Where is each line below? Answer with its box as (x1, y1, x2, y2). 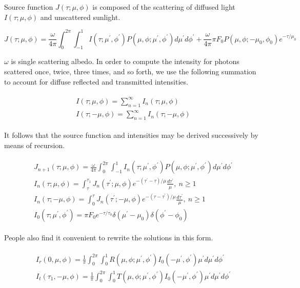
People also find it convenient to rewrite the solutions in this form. (4, 232, 213, 242)
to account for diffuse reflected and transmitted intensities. (4, 76, 188, 87)
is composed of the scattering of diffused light (92, 2, 235, 12)
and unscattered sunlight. (40, 11, 121, 22)
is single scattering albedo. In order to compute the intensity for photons (11, 56, 239, 67)
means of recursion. (4, 139, 65, 150)
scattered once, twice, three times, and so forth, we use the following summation (4, 66, 256, 77)
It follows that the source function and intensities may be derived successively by (4, 129, 258, 140)
